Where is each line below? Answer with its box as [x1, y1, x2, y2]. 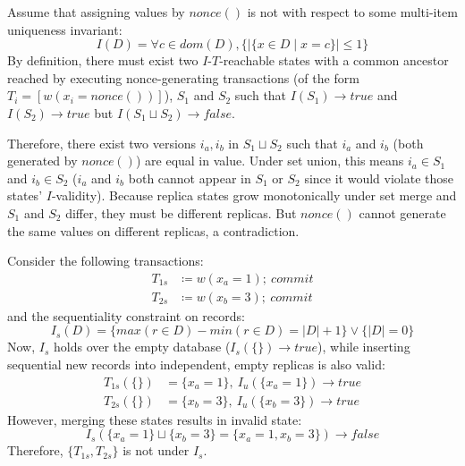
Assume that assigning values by [7, 3, 185, 21]
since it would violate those [304, 168, 454, 187]
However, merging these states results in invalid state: [7, 410, 302, 428]
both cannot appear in [128, 168, 251, 187]
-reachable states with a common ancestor [219, 51, 449, 70]
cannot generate [359, 203, 446, 222]
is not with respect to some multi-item [247, 3, 458, 21]
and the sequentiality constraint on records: [7, 306, 245, 325]
